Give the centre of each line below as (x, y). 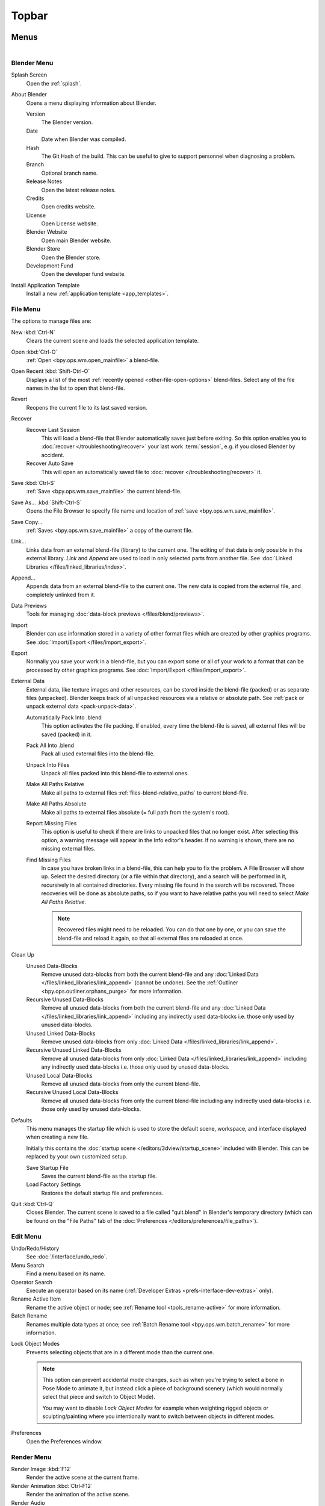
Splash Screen (29, 75)
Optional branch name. (70, 173)
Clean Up (23, 955)
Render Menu (31, 1457)
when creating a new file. (57, 1137)
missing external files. (68, 849)
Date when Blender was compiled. (84, 139)
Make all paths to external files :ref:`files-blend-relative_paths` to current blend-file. (145, 793)
